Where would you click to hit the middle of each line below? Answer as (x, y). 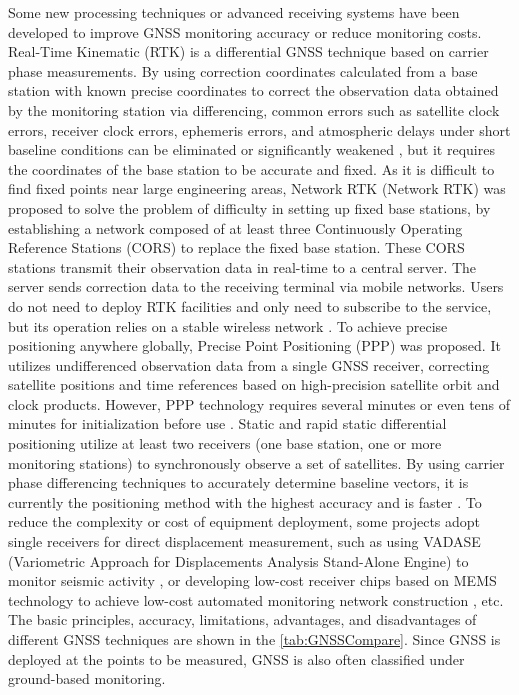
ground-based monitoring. (87, 678)
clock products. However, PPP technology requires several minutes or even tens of (259, 403)
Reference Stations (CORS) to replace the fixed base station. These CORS (236, 247)
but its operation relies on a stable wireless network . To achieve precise (228, 325)
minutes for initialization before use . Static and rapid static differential (227, 423)
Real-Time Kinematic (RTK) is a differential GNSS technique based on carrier (248, 51)
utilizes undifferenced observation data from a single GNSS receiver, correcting (249, 364)
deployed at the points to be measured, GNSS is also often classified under (236, 658)
